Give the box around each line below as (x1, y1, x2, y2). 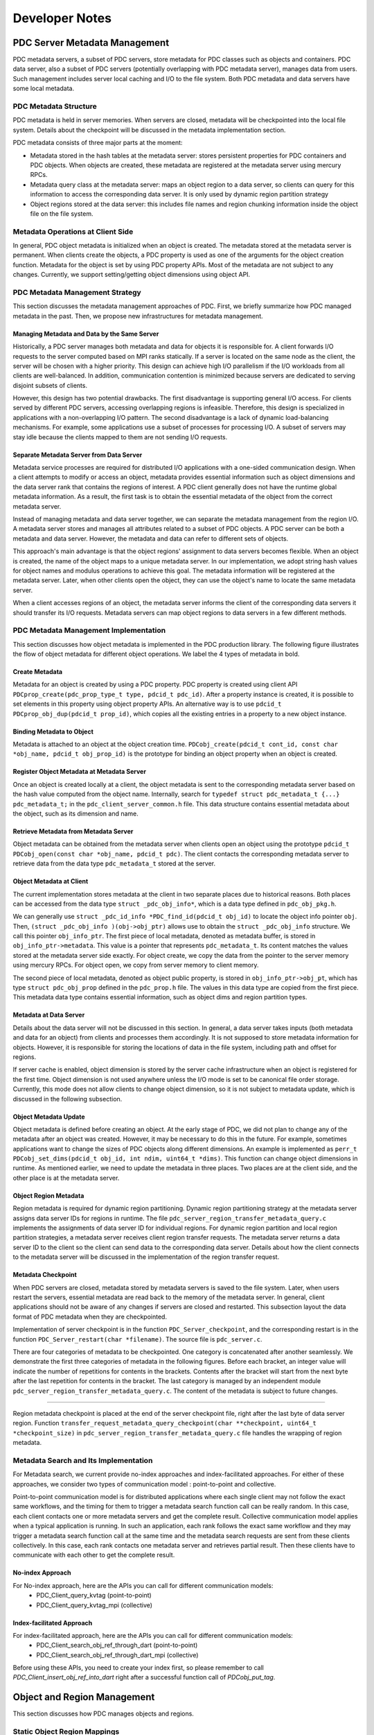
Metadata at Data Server (12, 1010, 85, 1019)
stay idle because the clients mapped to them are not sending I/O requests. (12, 432, 228, 441)
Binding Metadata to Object (12, 727, 93, 736)
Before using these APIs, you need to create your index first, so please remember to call (12, 1664, 265, 1672)
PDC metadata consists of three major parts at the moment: (12, 139, 183, 147)
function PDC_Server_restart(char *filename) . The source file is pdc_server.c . (12, 1335, 262, 1343)
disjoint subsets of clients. (12, 381, 88, 389)
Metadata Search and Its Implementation (12, 1455, 153, 1465)
